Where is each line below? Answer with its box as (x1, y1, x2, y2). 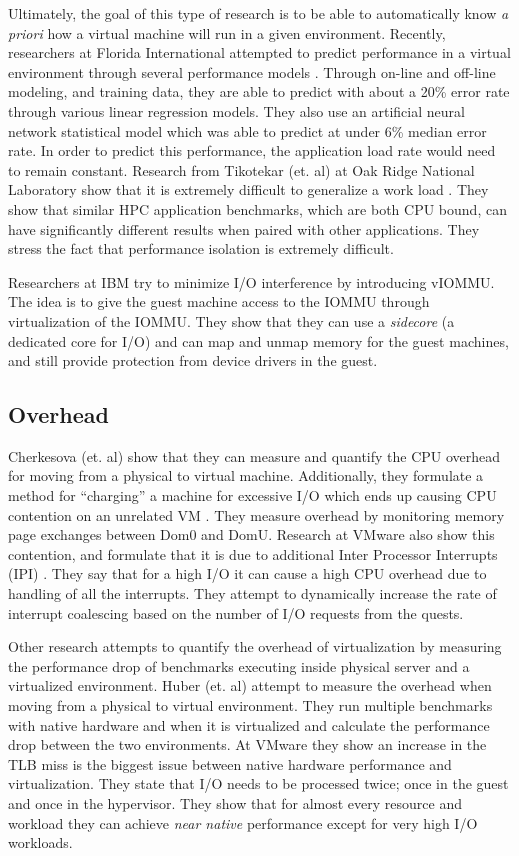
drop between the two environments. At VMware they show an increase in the (8, 734, 487, 755)
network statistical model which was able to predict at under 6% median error (8, 120, 487, 141)
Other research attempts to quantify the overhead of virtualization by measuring (8, 636, 502, 657)
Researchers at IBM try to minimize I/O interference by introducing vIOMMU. (8, 271, 495, 292)
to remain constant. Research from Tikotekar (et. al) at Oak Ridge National (8, 159, 475, 180)
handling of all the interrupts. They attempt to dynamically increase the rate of (8, 583, 497, 604)
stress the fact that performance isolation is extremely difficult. (8, 238, 394, 259)
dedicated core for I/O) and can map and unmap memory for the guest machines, (8, 330, 509, 351)
